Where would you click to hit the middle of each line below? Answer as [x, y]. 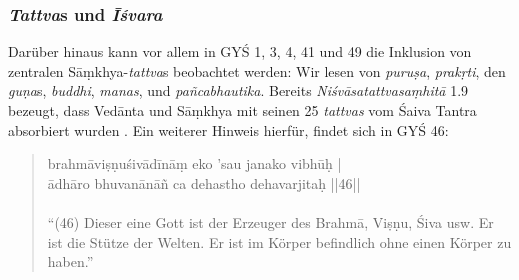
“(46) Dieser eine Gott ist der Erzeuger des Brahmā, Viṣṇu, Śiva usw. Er [270, 221]
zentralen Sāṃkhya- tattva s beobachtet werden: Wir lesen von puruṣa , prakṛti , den [257, 70]
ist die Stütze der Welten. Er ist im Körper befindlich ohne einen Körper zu [279, 241]
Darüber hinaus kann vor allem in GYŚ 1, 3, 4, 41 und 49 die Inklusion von [240, 51]
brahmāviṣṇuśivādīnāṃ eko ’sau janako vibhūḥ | [194, 163]
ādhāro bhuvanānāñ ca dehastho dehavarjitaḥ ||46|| [204, 182]
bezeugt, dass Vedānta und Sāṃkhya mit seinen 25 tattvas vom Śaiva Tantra [242, 110]
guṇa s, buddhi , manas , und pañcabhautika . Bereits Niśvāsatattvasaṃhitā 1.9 [238, 90]
